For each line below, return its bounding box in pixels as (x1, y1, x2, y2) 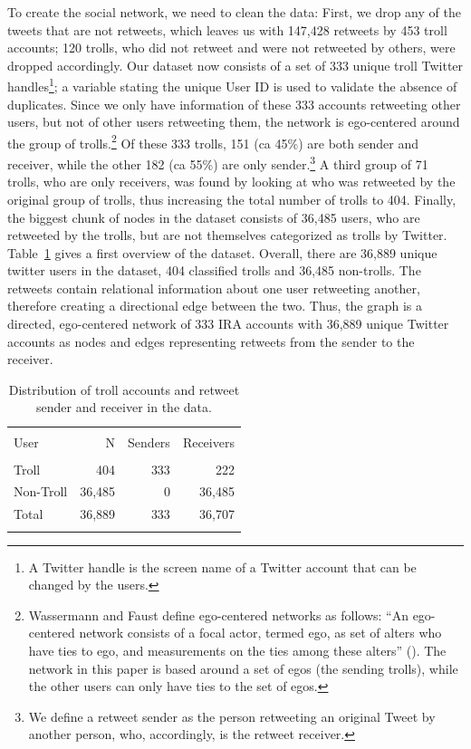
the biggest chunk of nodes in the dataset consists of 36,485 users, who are (7, 207, 420, 226)
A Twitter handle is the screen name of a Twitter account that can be (28, 557, 417, 576)
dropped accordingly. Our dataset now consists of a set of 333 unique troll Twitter (7, 55, 464, 74)
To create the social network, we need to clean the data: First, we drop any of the (7, 3, 461, 21)
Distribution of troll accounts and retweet (8, 379, 240, 399)
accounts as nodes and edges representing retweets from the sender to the (7, 331, 415, 350)
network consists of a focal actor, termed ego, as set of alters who (79, 623, 442, 642)
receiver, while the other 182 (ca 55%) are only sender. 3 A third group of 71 (7, 152, 428, 173)
